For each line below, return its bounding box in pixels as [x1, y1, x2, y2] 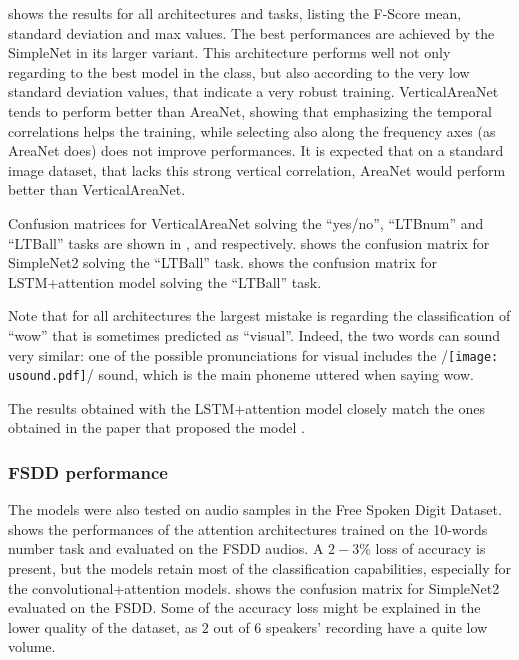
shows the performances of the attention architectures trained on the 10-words [8, 518, 488, 539]
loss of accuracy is [375, 538, 486, 559]
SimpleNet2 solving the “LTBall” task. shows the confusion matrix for [8, 252, 438, 273]
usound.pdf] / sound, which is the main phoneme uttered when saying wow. [8, 364, 474, 385]
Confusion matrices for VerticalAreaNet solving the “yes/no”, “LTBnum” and [8, 212, 484, 233]
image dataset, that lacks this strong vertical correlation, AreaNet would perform [8, 159, 506, 180]
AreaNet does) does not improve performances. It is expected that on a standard [8, 140, 504, 161]
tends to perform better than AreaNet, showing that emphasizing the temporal [8, 100, 492, 121]
